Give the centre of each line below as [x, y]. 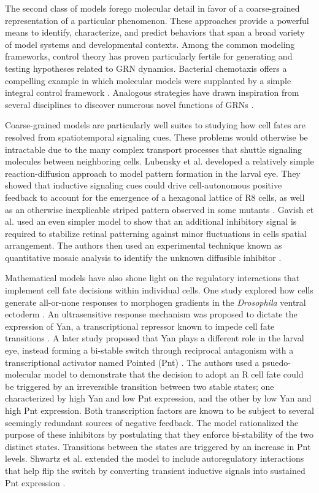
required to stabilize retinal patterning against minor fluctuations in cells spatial [156, 233]
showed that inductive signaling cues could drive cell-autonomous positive [144, 185]
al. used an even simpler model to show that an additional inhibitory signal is [151, 221]
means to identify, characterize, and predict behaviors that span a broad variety [155, 32]
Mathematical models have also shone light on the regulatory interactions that [152, 278]
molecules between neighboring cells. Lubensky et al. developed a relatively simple [159, 161]
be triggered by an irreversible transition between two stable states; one [140, 386]
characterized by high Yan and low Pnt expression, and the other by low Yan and [158, 398]
